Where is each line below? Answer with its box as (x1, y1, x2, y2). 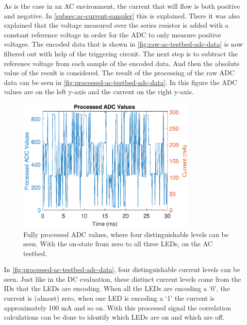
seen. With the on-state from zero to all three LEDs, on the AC (23, 239, 213, 249)
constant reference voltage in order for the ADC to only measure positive (4, 29, 221, 39)
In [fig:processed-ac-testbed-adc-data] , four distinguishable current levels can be (4, 264, 240, 274)
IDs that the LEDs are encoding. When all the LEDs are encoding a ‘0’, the (4, 283, 230, 293)
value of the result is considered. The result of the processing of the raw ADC (4, 68, 235, 78)
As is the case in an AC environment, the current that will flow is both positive (4, 1, 240, 11)
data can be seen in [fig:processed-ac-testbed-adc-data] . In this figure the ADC (4, 77, 237, 87)
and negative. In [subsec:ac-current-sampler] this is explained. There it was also (4, 10, 240, 20)
